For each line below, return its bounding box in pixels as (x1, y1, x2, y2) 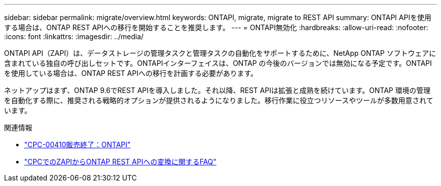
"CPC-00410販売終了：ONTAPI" (24, 140, 131, 149)
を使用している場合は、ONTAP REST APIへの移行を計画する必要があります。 (4, 69, 258, 77)
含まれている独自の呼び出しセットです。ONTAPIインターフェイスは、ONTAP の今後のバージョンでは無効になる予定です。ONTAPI (4, 59, 432, 67)
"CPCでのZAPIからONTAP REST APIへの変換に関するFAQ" (24, 157, 216, 166)
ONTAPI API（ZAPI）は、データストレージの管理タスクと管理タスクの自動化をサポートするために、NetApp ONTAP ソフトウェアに (4, 49, 436, 57)
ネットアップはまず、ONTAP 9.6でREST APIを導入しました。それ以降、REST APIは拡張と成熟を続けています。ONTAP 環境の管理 (4, 86, 430, 95)
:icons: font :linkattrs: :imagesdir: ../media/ (4, 32, 144, 41)
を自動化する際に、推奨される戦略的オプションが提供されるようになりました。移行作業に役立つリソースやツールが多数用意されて (4, 96, 433, 105)
